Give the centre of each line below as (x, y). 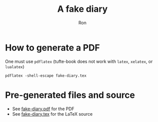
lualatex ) (15, 66)
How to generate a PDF (53, 47)
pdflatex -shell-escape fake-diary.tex (46, 76)
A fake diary (82, 9)
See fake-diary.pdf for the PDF (43, 109)
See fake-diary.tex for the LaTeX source (52, 114)
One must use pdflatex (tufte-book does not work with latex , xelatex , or (79, 61)
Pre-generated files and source (70, 95)
